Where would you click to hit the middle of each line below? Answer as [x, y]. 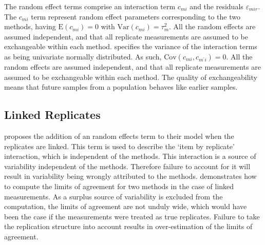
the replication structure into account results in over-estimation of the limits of [128, 226]
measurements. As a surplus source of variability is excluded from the [113, 196]
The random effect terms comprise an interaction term [90, 6]
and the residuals [216, 6]
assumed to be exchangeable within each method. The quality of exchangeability [131, 77]
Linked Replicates [52, 115]
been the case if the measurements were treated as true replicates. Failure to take [132, 216]
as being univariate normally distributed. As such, [83, 56]
